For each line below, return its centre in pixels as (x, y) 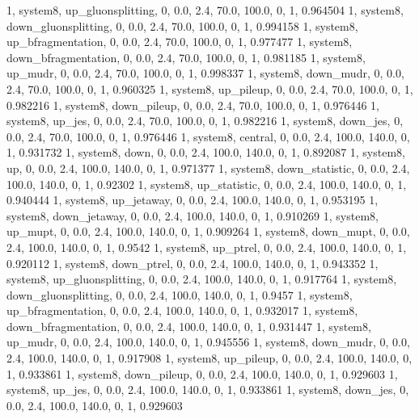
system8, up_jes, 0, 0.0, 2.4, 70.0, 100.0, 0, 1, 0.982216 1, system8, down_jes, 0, (205, 121)
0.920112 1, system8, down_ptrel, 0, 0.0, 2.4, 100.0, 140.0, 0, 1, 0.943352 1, (193, 263)
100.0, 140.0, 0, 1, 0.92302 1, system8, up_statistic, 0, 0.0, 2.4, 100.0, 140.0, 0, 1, (207, 184)
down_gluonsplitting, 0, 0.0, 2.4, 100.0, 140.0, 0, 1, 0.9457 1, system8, (180, 294)
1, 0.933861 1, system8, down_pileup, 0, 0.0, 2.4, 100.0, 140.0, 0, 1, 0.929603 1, (202, 373)
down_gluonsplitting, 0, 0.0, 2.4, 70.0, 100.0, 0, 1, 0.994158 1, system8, (182, 25)
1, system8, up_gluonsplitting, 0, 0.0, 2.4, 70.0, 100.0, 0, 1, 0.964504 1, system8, (205, 10)
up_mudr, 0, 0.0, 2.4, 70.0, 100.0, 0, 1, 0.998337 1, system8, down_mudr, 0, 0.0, (205, 73)
